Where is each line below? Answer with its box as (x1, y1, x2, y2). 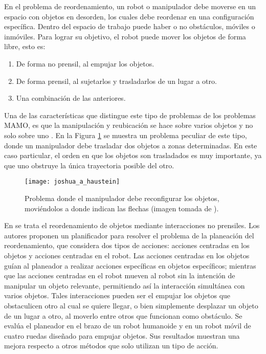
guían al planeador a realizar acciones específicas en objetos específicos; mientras (4, 260, 256, 271)
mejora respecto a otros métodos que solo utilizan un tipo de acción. (4, 340, 218, 351)
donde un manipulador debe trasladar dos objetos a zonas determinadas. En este (4, 140, 257, 150)
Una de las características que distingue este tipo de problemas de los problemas (4, 109, 256, 120)
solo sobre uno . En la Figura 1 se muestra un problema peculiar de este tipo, (4, 129, 247, 140)
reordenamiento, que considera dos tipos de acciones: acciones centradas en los (4, 240, 250, 251)
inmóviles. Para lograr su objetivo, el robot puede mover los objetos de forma (4, 31, 246, 41)
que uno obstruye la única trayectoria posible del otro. (4, 160, 174, 170)
